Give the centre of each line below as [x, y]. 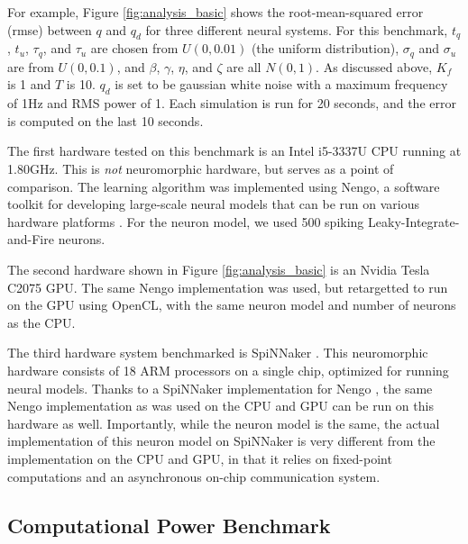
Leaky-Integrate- [414, 221]
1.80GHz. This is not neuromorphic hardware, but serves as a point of [201, 169]
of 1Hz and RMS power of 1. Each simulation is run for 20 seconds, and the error [232, 103]
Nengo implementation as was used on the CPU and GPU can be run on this [220, 406]
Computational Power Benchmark [169, 525]
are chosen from [134, 48]
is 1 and [29, 84]
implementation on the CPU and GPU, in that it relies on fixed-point [200, 458]
